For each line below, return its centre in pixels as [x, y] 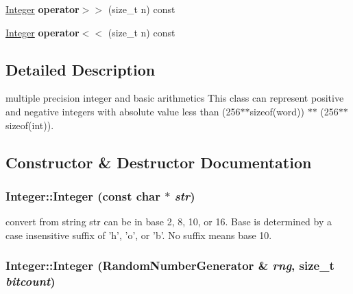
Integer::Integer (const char [83, 195]
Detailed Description [81, 69]
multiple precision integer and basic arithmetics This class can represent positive [175, 98]
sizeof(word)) [277, 111]
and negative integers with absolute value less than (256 [123, 111]
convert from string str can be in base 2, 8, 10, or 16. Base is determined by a [169, 222]
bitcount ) [31, 281]
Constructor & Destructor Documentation [159, 162]
